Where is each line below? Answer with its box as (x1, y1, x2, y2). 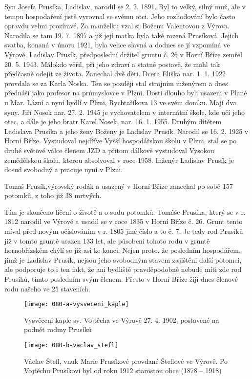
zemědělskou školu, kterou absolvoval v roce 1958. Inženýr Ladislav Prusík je (4, 155, 234, 165)
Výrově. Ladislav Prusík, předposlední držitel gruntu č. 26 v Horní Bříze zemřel (4, 49, 242, 59)
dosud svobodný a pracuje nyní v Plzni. (4, 164, 123, 175)
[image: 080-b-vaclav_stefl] (24, 342, 119, 349)
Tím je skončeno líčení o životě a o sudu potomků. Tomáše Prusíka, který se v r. (4, 206, 246, 217)
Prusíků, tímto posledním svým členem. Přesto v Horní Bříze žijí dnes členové (4, 274, 238, 284)
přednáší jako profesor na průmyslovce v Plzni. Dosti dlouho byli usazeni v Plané (4, 88, 247, 98)
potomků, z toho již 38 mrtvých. (4, 190, 102, 201)
